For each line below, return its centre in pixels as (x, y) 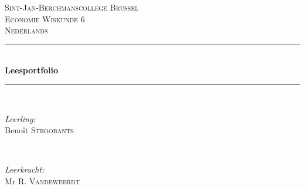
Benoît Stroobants (39, 130)
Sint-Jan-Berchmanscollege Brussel (72, 7)
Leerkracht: (25, 169)
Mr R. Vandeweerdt (42, 180)
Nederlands (26, 30)
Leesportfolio (32, 70)
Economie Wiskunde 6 (45, 18)
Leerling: (20, 118)
